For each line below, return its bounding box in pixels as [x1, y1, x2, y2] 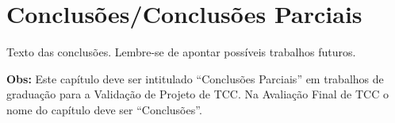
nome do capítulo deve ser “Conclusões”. [6, 101, 202, 117]
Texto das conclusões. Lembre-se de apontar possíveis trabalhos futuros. [6, 44, 356, 60]
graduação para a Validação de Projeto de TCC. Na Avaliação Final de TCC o [6, 86, 389, 102]
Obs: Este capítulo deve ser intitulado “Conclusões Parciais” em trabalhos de [6, 70, 384, 86]
